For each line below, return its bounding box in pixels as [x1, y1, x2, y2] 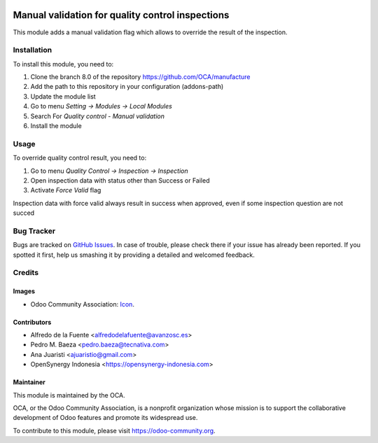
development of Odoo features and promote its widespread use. [13, 414, 198, 422]
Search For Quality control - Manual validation [30, 112, 164, 120]
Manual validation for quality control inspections [13, 9, 230, 21]
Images [13, 287, 35, 295]
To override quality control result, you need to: [13, 154, 147, 162]
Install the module [30, 122, 82, 129]
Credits [13, 268, 38, 278]
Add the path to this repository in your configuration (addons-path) [30, 83, 224, 91]
